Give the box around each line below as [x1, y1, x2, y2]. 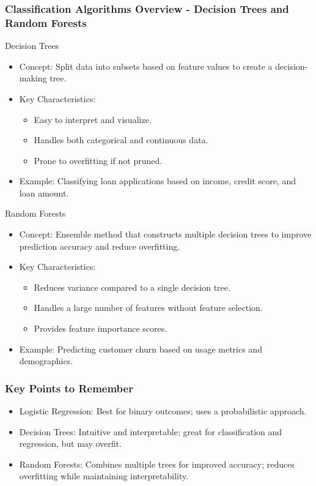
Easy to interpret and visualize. [34, 113, 152, 125]
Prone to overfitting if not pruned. [34, 154, 163, 166]
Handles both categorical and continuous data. [34, 133, 208, 146]
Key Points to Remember [5, 380, 133, 395]
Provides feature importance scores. [34, 322, 167, 335]
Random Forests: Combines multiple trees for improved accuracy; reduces [19, 457, 295, 470]
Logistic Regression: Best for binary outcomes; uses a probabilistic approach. [19, 405, 307, 417]
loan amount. [19, 186, 69, 199]
